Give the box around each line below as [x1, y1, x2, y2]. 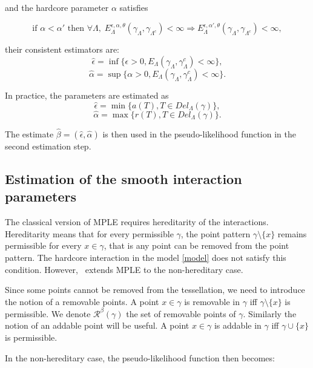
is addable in [214, 319, 262, 332]
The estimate [5, 128, 54, 140]
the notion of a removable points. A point [5, 295, 159, 307]
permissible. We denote [5, 307, 91, 320]
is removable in [184, 295, 240, 307]
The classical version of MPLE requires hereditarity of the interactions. [5, 215, 269, 228]
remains [277, 227, 307, 240]
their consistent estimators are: [5, 43, 120, 56]
